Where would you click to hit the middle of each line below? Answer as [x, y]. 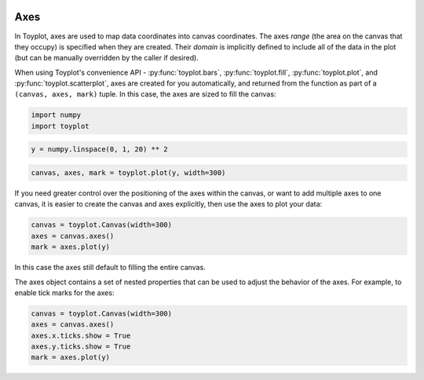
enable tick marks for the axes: [64, 292]
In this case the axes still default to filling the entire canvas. [110, 268]
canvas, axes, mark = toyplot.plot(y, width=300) [128, 173]
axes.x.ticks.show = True [81, 335]
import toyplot [60, 126]
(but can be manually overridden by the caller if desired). [107, 58]
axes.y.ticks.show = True [81, 347]
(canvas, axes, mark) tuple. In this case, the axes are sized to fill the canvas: [145, 94]
